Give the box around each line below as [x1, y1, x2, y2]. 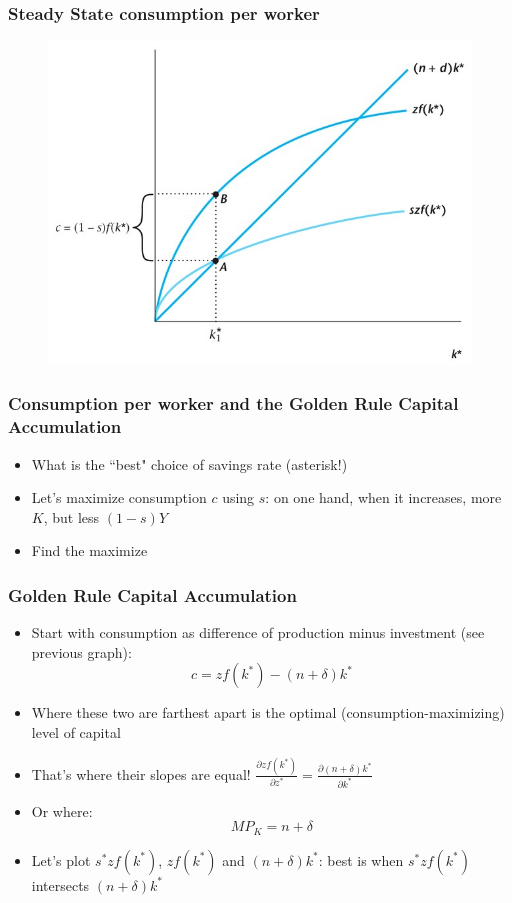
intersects [31, 874, 90, 895]
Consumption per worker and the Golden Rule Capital [8, 391, 459, 416]
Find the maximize [31, 540, 148, 561]
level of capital [31, 721, 121, 742]
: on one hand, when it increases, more [265, 487, 502, 508]
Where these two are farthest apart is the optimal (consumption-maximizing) [31, 702, 505, 723]
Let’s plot [31, 849, 91, 870]
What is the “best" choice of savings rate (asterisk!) [31, 453, 348, 474]
